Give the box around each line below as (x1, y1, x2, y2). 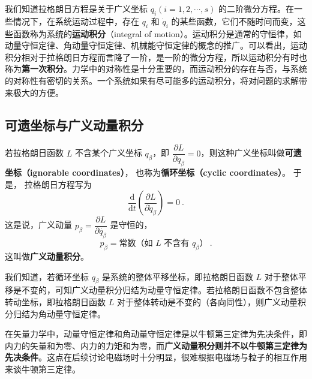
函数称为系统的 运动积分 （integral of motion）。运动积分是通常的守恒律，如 (13, 27, 302, 40)
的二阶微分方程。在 (218, 2, 294, 14)
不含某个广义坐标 (74, 146, 142, 159)
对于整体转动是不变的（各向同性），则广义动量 (116, 296, 298, 308)
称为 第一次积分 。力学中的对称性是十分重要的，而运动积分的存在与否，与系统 (5, 62, 307, 75)
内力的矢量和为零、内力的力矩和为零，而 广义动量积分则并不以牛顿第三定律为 (5, 339, 307, 351)
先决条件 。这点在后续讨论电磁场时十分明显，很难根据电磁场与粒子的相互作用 (5, 351, 307, 363)
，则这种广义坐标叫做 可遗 (200, 146, 302, 159)
